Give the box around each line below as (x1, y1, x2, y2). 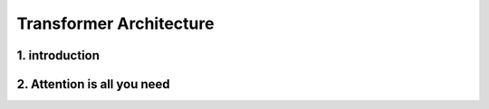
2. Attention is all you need (16, 77, 171, 92)
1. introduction (16, 48, 100, 63)
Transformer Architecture (16, 14, 215, 33)
